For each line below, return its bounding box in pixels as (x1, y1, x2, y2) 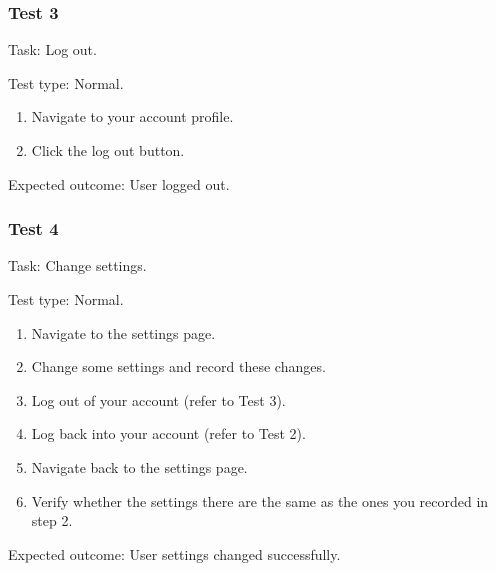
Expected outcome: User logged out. (8, 173, 230, 194)
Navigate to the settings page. (31, 322, 216, 343)
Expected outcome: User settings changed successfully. (8, 543, 341, 564)
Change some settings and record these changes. (31, 356, 326, 377)
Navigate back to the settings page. (31, 456, 248, 477)
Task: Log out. (8, 39, 97, 60)
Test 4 (8, 216, 59, 241)
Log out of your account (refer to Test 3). (31, 389, 286, 410)
